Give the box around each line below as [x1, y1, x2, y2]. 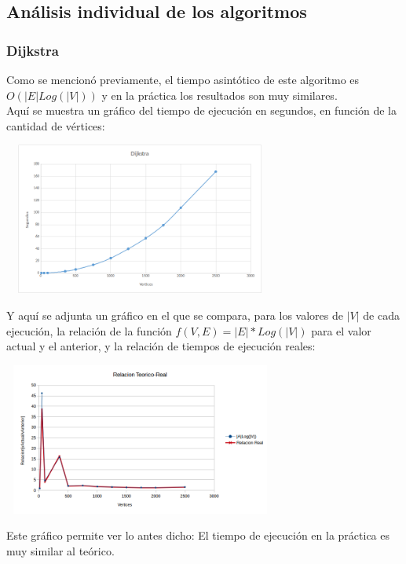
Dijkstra [6, 40, 59, 60]
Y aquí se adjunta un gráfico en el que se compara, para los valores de [6, 306, 343, 323]
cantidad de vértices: [6, 117, 105, 134]
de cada [363, 306, 400, 323]
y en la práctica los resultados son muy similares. [101, 86, 338, 103]
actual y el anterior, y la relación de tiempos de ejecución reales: [6, 338, 316, 354]
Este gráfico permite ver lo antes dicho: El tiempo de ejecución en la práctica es [6, 527, 390, 544]
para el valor [311, 322, 371, 339]
